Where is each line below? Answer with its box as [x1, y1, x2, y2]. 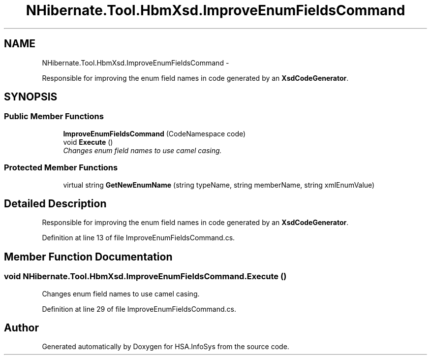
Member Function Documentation [4, 250, 173, 263]
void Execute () [63, 137, 113, 146]
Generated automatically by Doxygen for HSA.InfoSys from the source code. [42, 342, 289, 351]
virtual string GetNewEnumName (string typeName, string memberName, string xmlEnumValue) [63, 180, 375, 189]
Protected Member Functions [4, 163, 118, 173]
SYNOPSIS [4, 91, 58, 103]
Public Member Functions [4, 111, 104, 122]
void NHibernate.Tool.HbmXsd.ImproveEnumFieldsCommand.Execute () [4, 271, 287, 282]
